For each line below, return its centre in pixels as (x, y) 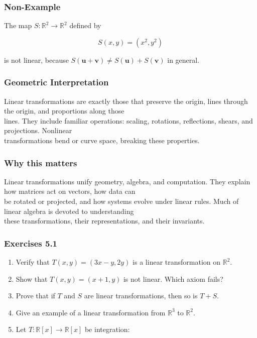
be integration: (107, 329)
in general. (183, 60)
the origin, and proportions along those (64, 111)
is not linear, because (36, 60)
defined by (85, 25)
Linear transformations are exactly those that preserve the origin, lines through (126, 101)
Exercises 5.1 (31, 243)
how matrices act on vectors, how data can (70, 191)
